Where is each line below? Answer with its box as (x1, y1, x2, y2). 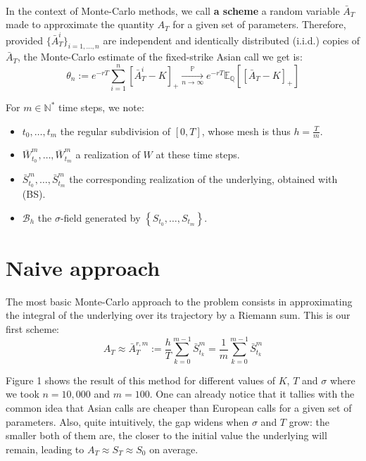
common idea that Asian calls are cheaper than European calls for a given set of (6, 400, 352, 415)
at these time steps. (156, 147, 240, 162)
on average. (149, 441, 198, 456)
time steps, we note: (58, 100, 144, 115)
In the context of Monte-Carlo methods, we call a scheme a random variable (6, 3, 340, 18)
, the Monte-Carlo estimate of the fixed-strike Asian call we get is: (18, 49, 303, 64)
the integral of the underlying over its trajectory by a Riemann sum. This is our (6, 308, 351, 322)
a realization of (75, 147, 140, 162)
